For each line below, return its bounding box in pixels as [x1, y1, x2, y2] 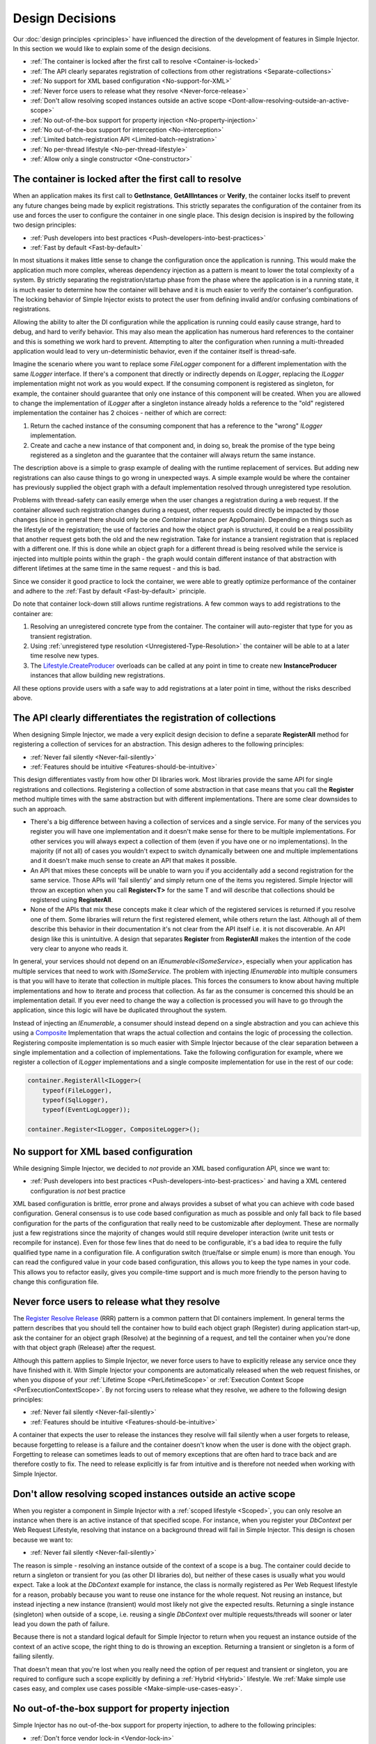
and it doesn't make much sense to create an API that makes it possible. [30, 857, 237, 865]
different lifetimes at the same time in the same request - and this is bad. [13, 564, 221, 573]
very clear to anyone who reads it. [30, 945, 129, 952]
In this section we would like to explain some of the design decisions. [13, 44, 212, 52]
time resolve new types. [30, 652, 99, 660]
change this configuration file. [13, 1277, 99, 1286]
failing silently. [13, 1652, 54, 1660]
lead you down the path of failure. [13, 1620, 110, 1628]
